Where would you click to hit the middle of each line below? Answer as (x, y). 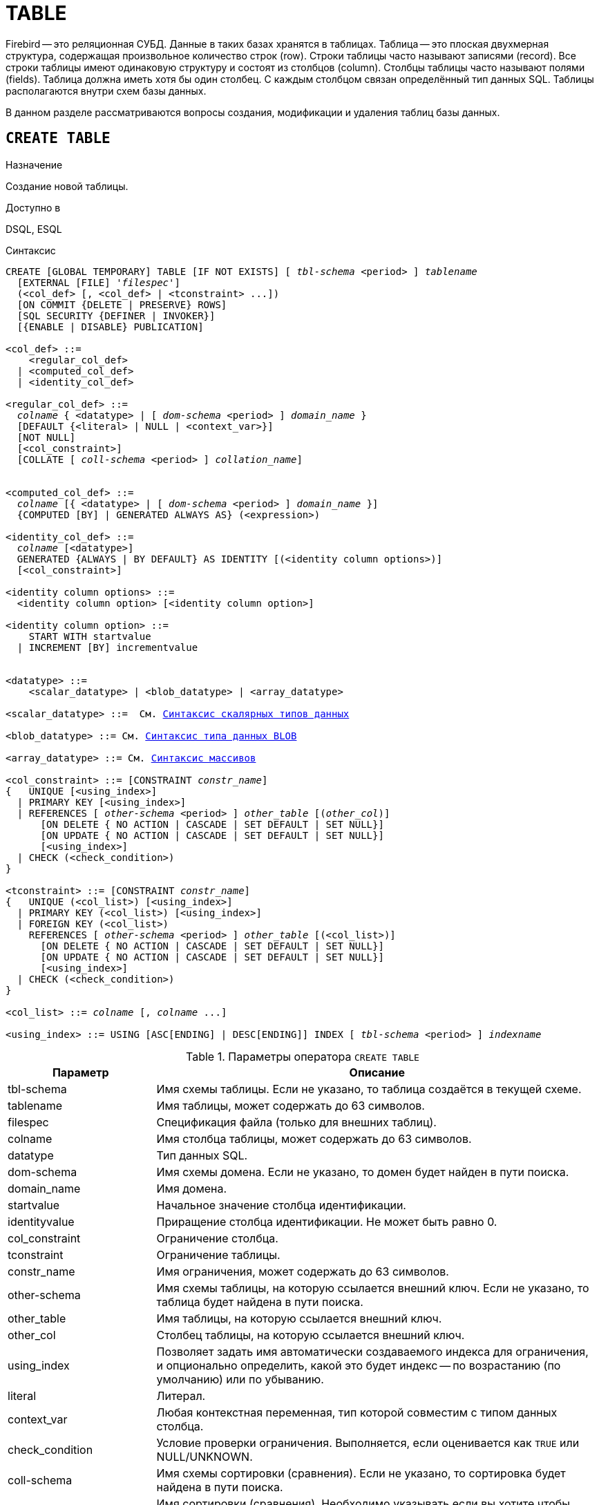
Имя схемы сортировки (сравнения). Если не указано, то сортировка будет (361, 1473)
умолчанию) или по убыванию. (240, 1379)
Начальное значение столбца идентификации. (281, 1205)
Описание (377, 1072)
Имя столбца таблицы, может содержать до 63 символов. (314, 1138)
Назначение (34, 164)
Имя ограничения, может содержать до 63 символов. (303, 1271)
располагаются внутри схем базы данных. (106, 91)
